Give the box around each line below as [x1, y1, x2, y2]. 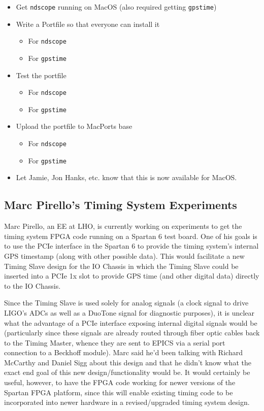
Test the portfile [16, 70, 67, 80]
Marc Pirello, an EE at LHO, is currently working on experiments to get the [4, 221, 242, 231]
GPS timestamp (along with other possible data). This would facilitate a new [4, 250, 245, 261]
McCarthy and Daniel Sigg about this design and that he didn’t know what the [4, 357, 251, 367]
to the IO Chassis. [4, 280, 61, 291]
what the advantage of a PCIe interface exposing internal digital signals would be [4, 317, 257, 328]
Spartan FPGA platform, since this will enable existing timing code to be [4, 387, 233, 397]
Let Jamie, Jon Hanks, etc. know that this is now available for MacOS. [16, 172, 237, 183]
